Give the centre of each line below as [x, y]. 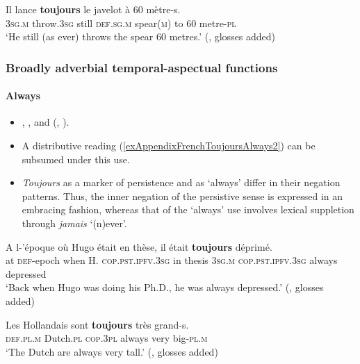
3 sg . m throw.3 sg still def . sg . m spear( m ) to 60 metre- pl [121, 23]
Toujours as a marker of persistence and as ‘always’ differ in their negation [181, 182]
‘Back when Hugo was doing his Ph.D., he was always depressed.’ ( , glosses [165, 287]
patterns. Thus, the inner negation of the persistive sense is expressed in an [182, 196]
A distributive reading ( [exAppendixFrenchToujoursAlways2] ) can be [169, 146]
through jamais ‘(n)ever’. [74, 223]
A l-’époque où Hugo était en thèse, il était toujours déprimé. [139, 246]
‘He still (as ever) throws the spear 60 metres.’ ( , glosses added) [141, 36]
